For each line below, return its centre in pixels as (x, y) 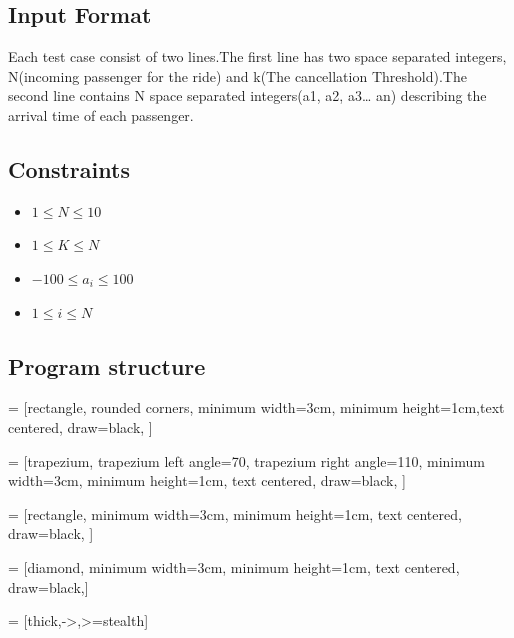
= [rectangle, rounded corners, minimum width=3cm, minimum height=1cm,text (256, 407)
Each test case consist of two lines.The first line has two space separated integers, (257, 56)
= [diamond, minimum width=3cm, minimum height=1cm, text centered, (234, 566)
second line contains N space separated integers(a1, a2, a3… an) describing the (247, 95)
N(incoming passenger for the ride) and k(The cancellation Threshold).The (237, 75)
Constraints (69, 168)
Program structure (107, 365)
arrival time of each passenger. (101, 114)
